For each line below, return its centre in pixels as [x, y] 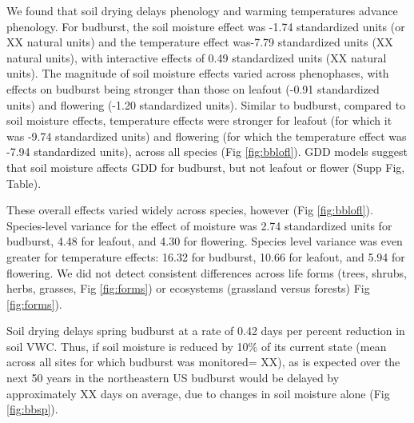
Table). [24, 183]
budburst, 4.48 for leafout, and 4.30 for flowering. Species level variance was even [205, 241]
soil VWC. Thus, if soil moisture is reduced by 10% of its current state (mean [197, 346]
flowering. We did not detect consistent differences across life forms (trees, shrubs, [207, 272]
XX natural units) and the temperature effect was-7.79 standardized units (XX [200, 42]
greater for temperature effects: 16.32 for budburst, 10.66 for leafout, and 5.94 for [206, 256]
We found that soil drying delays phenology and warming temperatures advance [202, 10]
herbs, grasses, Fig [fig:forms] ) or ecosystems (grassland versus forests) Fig [188, 288]
